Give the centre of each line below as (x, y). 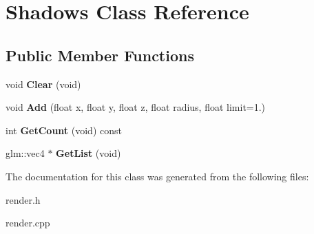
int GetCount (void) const (64, 130)
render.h (23, 199)
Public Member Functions (100, 55)
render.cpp (28, 223)
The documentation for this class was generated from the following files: (157, 176)
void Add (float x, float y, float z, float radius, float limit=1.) (136, 107)
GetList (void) (88, 153)
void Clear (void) (43, 84)
